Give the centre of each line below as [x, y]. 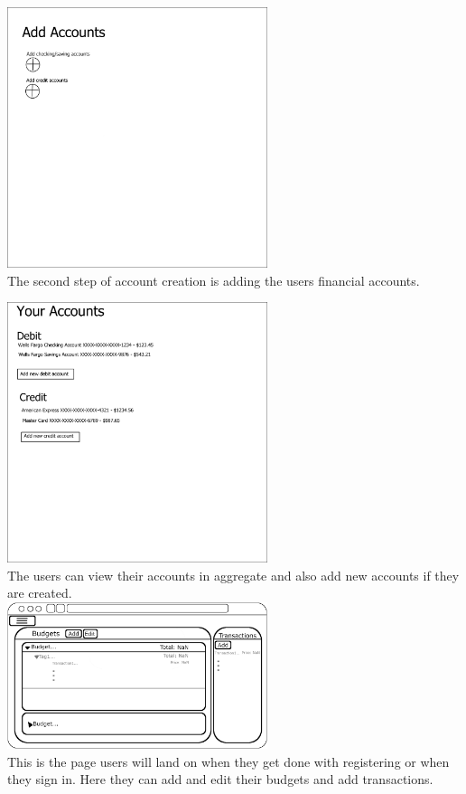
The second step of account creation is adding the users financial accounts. [214, 280]
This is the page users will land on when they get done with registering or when [228, 761]
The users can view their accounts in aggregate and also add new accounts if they [233, 575]
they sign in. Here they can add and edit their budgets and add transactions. [220, 779]
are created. [40, 593]
